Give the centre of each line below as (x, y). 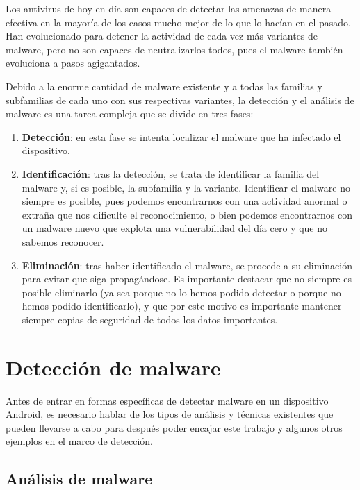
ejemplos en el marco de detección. (80, 441)
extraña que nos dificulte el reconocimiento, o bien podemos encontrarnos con (187, 214)
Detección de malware (113, 367)
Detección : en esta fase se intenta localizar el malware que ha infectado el (181, 136)
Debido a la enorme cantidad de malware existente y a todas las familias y (164, 86)
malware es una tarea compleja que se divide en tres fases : (130, 113)
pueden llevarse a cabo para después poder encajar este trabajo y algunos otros (174, 427)
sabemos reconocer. (63, 241)
